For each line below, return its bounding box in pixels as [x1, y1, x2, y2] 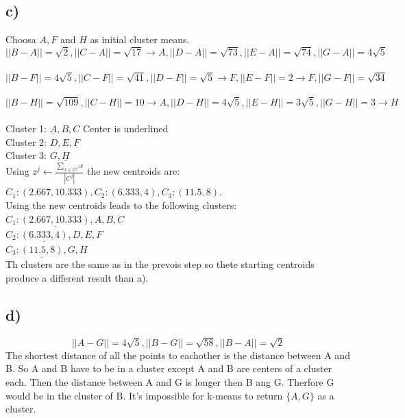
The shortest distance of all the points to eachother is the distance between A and [5, 347, 350, 362]
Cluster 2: [5, 134, 47, 149]
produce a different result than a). [5, 270, 149, 284]
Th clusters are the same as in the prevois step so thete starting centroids [5, 257, 315, 271]
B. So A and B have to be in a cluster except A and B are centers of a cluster [5, 361, 332, 376]
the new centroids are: [86, 164, 180, 178]
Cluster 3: [5, 148, 47, 162]
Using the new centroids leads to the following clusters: [5, 198, 237, 212]
